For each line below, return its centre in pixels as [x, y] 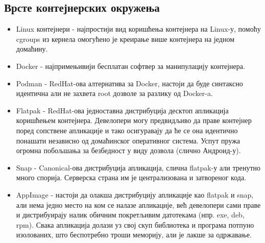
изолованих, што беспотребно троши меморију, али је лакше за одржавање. [134, 235]
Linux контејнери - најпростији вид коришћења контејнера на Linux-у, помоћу [138, 29]
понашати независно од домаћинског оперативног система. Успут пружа [128, 140]
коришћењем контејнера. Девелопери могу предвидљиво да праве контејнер [134, 120]
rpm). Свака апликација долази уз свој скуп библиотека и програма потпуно [135, 224]
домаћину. [32, 49]
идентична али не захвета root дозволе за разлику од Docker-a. [114, 93]
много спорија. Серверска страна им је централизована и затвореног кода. [131, 177]
